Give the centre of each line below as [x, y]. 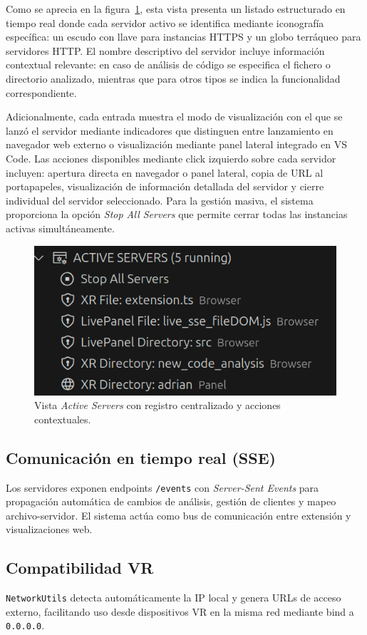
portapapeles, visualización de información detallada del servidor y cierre [165, 186]
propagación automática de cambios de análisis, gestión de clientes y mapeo [171, 501]
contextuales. [63, 419]
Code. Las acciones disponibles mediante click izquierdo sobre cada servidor [171, 158]
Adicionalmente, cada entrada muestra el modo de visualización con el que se [174, 117]
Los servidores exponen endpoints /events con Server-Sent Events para [162, 487]
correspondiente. [41, 92]
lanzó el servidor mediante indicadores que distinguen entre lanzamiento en [170, 130]
